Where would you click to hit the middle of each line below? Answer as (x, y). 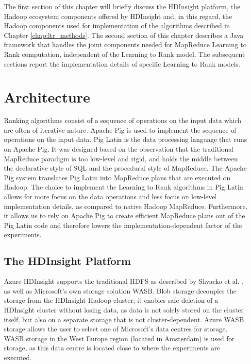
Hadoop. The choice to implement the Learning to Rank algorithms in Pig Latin (124, 187)
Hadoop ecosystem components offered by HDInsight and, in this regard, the (118, 16)
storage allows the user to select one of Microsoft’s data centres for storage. (116, 329)
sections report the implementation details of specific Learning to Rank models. (122, 63)
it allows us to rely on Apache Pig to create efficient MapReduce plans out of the (125, 216)
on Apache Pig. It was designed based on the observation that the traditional (119, 149)
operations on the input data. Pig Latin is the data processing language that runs (125, 139)
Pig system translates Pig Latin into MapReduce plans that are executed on (117, 177)
